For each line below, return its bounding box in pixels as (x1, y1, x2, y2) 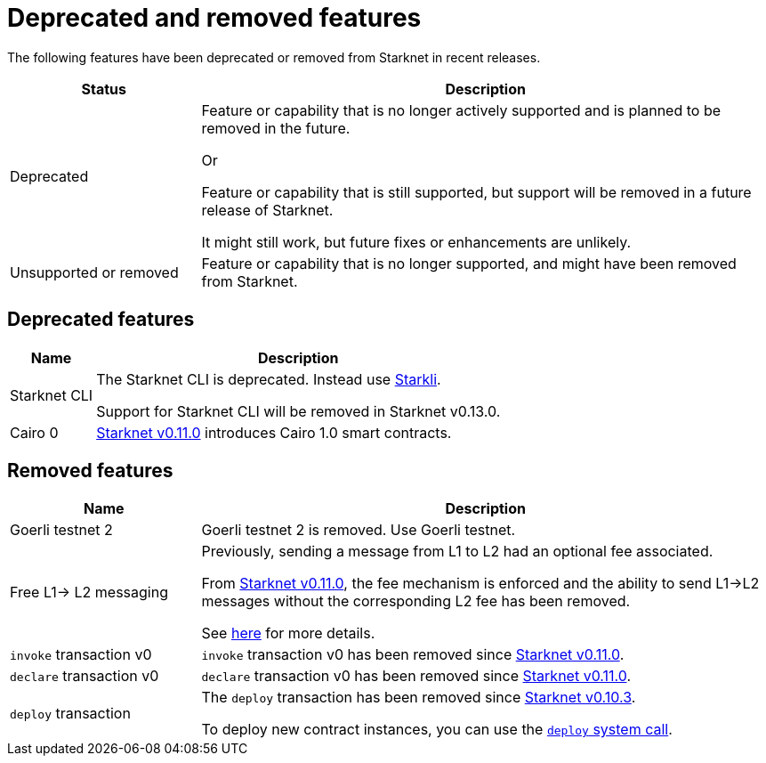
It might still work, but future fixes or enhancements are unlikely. (201, 232, 632, 251)
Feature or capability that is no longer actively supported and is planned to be (201, 101, 722, 119)
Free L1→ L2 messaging (10, 583, 168, 602)
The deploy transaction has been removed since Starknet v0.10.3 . (201, 688, 636, 707)
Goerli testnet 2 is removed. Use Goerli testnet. (201, 521, 516, 540)
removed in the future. (201, 118, 351, 137)
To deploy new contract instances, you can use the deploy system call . (201, 720, 673, 739)
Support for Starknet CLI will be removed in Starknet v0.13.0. (96, 402, 501, 420)
